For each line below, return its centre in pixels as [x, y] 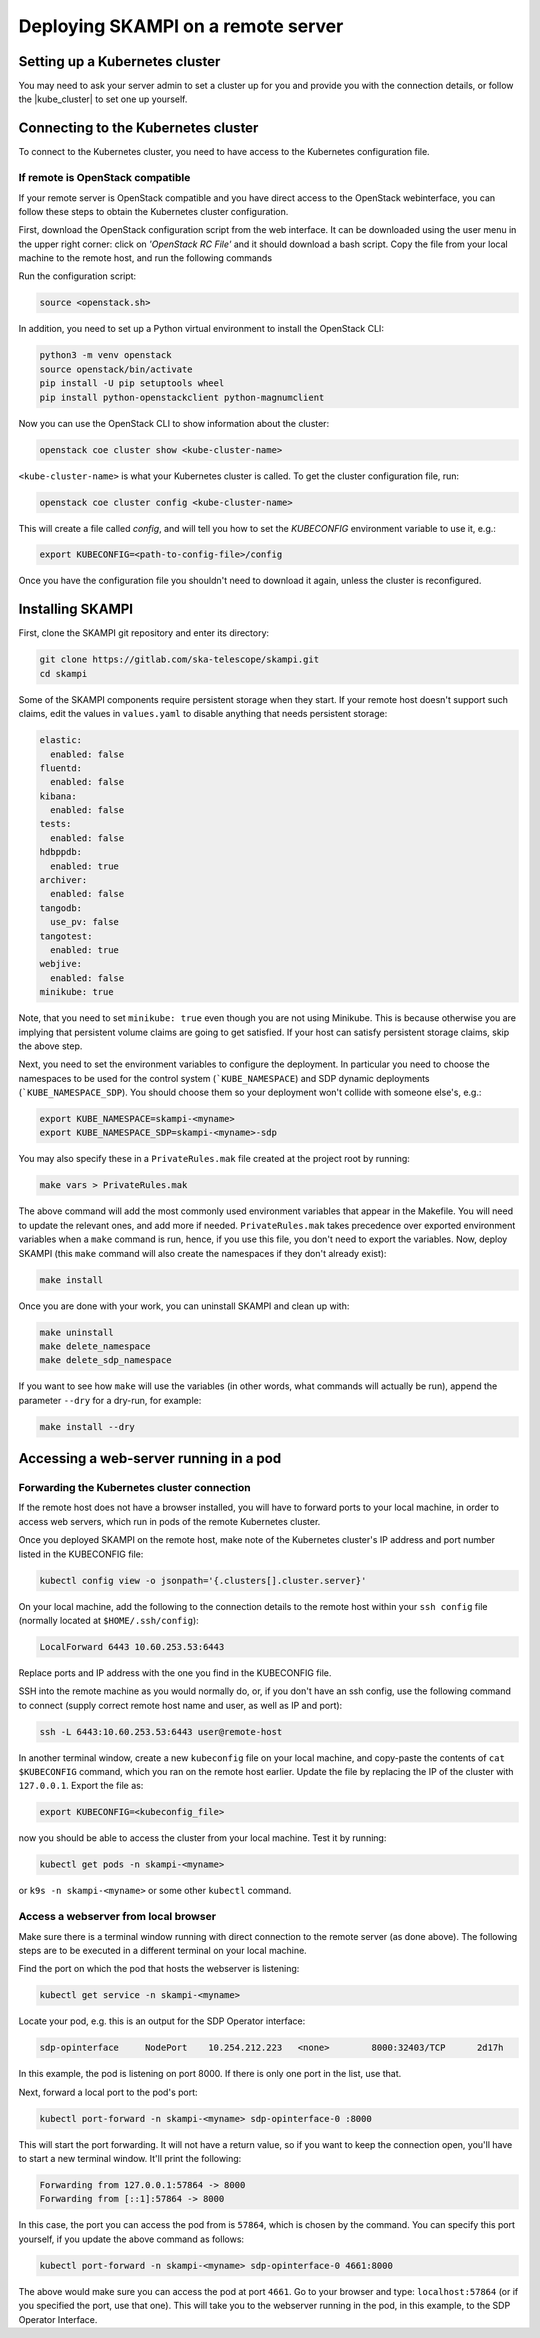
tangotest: [66, 936]
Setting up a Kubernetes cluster [119, 61]
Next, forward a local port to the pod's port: [108, 2092]
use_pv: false [85, 922]
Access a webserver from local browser [117, 1917]
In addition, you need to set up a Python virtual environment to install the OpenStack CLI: [201, 329]
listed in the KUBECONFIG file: [81, 1554]
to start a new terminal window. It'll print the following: [130, 2158]
